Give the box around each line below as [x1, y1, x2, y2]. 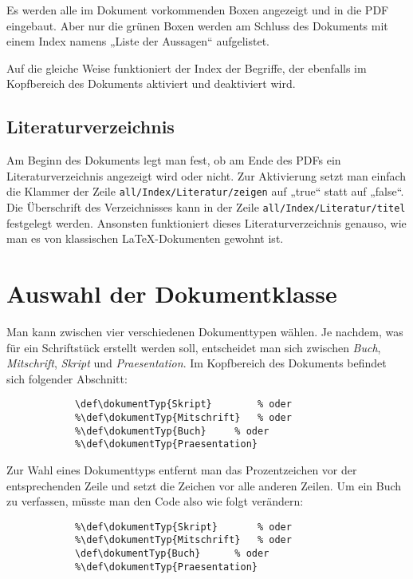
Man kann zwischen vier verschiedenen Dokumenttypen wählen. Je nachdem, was [6, 323, 403, 339]
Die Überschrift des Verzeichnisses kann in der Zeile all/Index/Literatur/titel [6, 199, 406, 216]
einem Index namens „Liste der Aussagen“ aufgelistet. [6, 33, 269, 50]
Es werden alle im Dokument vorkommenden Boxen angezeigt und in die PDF [6, 2, 389, 18]
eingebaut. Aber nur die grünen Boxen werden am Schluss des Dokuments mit [6, 17, 388, 34]
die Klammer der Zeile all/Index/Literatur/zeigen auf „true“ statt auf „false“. [6, 183, 404, 200]
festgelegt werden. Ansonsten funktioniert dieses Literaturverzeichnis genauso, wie [6, 214, 407, 231]
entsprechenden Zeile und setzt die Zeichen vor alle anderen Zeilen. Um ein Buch [6, 477, 402, 494]
